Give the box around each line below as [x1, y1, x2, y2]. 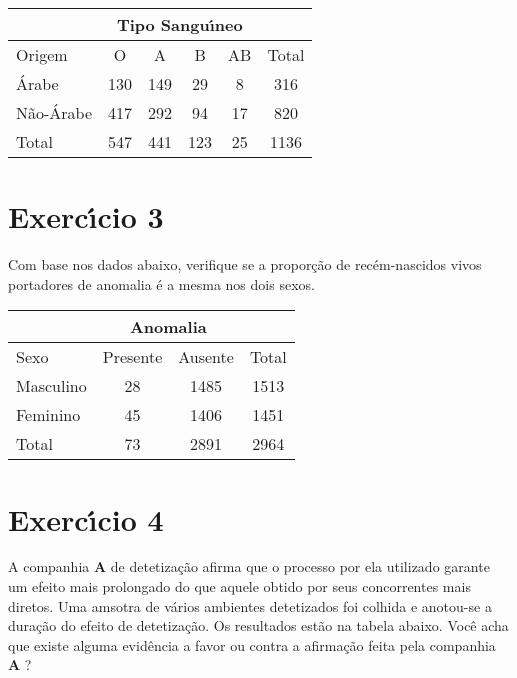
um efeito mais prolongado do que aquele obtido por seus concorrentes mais [8, 576, 471, 597]
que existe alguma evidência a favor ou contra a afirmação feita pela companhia [8, 634, 496, 655]
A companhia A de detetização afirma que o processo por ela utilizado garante [8, 556, 490, 577]
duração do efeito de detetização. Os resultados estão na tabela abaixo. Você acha [8, 615, 509, 636]
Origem [16, 43, 68, 66]
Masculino [16, 374, 87, 398]
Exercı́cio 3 [8, 196, 164, 237]
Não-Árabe [16, 101, 93, 124]
